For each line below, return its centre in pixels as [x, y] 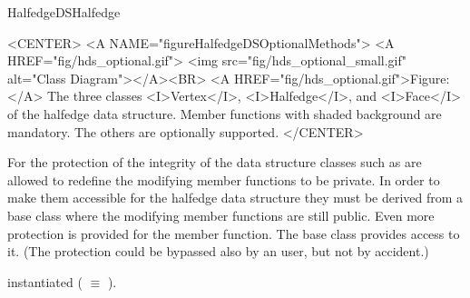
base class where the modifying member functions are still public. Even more [221, 215]
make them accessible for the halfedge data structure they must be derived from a [235, 198]
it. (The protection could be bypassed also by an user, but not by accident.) [218, 251]
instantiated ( [45, 281]
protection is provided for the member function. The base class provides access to [234, 233]
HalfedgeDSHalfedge [64, 12]
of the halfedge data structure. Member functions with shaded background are [225, 113]
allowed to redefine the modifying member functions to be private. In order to [224, 179]
